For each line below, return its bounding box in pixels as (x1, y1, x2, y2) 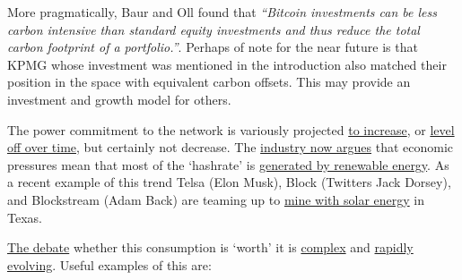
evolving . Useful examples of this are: (7, 255, 212, 274)
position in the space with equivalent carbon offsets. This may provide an (7, 72, 411, 91)
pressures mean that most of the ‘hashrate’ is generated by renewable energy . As (7, 155, 449, 174)
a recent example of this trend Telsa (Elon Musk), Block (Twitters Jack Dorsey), (7, 173, 451, 191)
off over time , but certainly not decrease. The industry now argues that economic (7, 138, 454, 157)
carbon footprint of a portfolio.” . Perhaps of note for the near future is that (7, 38, 418, 56)
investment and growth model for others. (7, 89, 231, 108)
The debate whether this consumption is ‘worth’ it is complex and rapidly (7, 238, 414, 257)
